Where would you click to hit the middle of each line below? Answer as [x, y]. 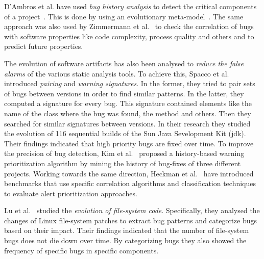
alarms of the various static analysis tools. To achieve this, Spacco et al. [117, 73]
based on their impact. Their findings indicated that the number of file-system [127, 230]
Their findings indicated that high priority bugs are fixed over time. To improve [129, 143]
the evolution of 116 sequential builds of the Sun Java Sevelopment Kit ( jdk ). [125, 133]
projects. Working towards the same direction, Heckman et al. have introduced [129, 173]
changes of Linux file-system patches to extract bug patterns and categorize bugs [131, 220]
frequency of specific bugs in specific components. [81, 250]
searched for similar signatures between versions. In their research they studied [127, 123]
